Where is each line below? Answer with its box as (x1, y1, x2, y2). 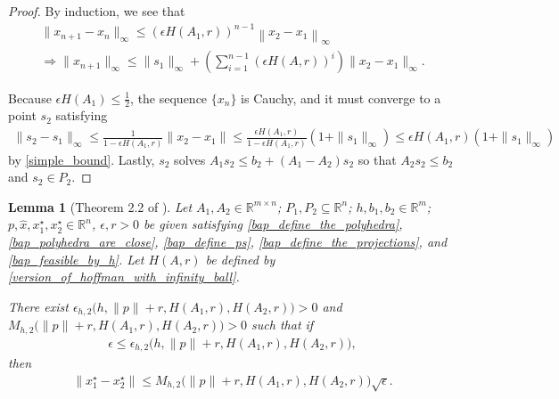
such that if (251, 315, 314, 334)
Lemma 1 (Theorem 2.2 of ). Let (8, 197, 193, 216)
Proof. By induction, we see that (8, 2, 185, 20)
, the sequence (130, 88, 208, 107)
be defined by (205, 249, 275, 268)
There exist (8, 297, 69, 315)
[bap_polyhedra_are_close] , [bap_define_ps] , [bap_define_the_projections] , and (8, 232, 448, 250)
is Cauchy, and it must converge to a (241, 88, 441, 107)
